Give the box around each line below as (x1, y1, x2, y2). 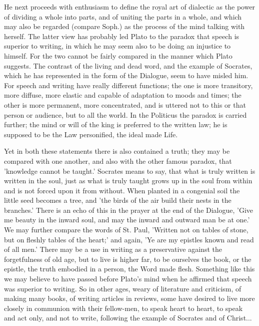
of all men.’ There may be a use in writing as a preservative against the (4, 244, 222, 254)
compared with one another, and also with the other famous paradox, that (4, 155, 232, 166)
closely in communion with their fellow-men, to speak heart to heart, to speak (4, 302, 243, 313)
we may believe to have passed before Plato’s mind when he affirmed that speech (4, 273, 252, 284)
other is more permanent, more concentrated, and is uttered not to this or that (4, 99, 246, 110)
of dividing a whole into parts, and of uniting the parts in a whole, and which (4, 11, 242, 22)
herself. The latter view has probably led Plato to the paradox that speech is (4, 31, 239, 41)
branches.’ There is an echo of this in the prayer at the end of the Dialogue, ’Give (4, 204, 253, 215)
